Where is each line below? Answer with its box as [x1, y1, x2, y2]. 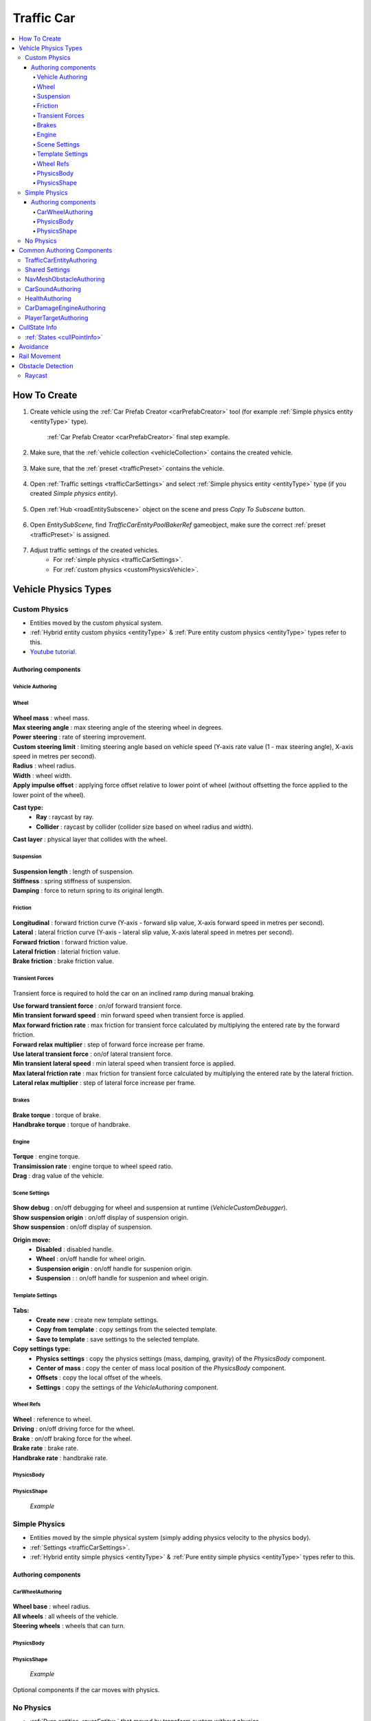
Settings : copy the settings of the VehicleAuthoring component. [36, 1383, 219, 1391]
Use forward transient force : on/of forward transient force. [12, 1002, 182, 1010]
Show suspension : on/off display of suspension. [12, 1223, 153, 1232]
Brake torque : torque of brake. [12, 1110, 101, 1119]
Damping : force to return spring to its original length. [12, 887, 164, 895]
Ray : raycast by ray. [36, 813, 94, 821]
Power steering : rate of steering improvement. [12, 733, 147, 741]
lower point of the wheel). [12, 790, 86, 799]
